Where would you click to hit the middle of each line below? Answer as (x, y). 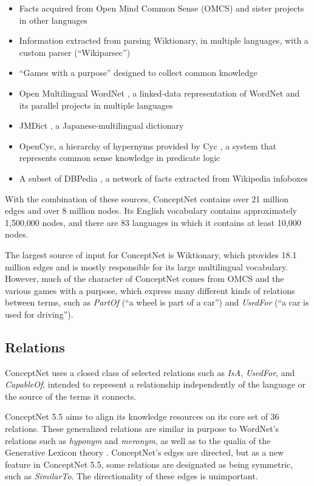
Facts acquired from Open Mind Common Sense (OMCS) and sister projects (162, 8)
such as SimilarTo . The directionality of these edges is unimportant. (131, 476)
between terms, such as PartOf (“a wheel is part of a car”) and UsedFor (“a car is (157, 302)
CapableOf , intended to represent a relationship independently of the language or (155, 384)
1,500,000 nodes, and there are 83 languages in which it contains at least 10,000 (153, 222)
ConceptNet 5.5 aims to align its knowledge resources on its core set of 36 (142, 416)
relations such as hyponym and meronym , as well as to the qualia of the (138, 440)
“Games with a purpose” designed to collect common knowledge (138, 73)
